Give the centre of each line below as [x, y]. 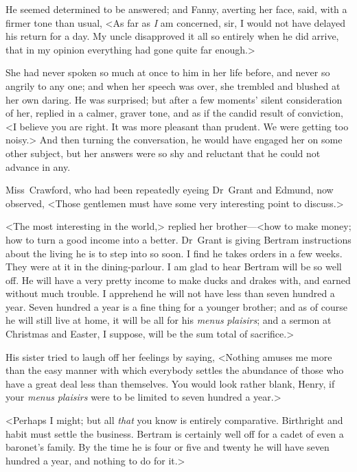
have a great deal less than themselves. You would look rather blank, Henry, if [170, 383]
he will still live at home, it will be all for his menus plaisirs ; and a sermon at [169, 320]
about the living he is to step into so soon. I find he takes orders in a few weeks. [174, 253]
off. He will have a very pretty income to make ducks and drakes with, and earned [178, 280]
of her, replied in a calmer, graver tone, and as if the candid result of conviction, [174, 113]
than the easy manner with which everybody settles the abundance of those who [175, 370]
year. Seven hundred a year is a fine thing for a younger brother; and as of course [176, 306]
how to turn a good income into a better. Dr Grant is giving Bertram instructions [178, 239]
